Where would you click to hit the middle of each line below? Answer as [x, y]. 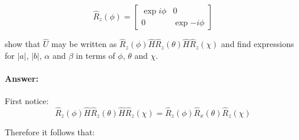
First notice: [27, 101]
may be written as [84, 44]
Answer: [22, 78]
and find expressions [258, 44]
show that [23, 44]
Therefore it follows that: [50, 132]
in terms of [96, 55]
